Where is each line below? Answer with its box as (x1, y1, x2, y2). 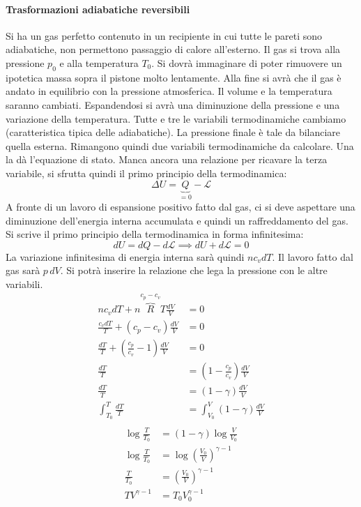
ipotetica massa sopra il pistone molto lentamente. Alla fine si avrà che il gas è (6, 70, 341, 84)
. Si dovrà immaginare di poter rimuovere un (151, 55, 342, 70)
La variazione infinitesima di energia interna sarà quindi (6, 249, 245, 264)
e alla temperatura (59, 55, 139, 70)
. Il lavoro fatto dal (272, 249, 353, 264)
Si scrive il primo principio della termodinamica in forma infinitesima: (6, 227, 304, 241)
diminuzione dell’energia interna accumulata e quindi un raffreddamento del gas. (6, 213, 348, 227)
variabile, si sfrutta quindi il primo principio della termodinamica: (6, 165, 287, 180)
